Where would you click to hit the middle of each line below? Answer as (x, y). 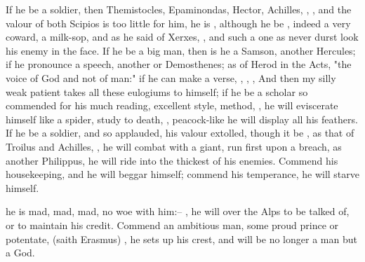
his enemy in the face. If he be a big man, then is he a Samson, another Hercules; (181, 50)
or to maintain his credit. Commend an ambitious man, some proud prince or (172, 225)
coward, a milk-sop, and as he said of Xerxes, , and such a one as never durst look (182, 37)
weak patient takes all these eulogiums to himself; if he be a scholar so (157, 91)
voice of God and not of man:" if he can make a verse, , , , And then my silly (171, 77)
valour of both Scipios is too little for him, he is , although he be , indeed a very (178, 23)
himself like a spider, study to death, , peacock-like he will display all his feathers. (182, 119)
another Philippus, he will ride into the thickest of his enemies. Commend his (172, 160)
